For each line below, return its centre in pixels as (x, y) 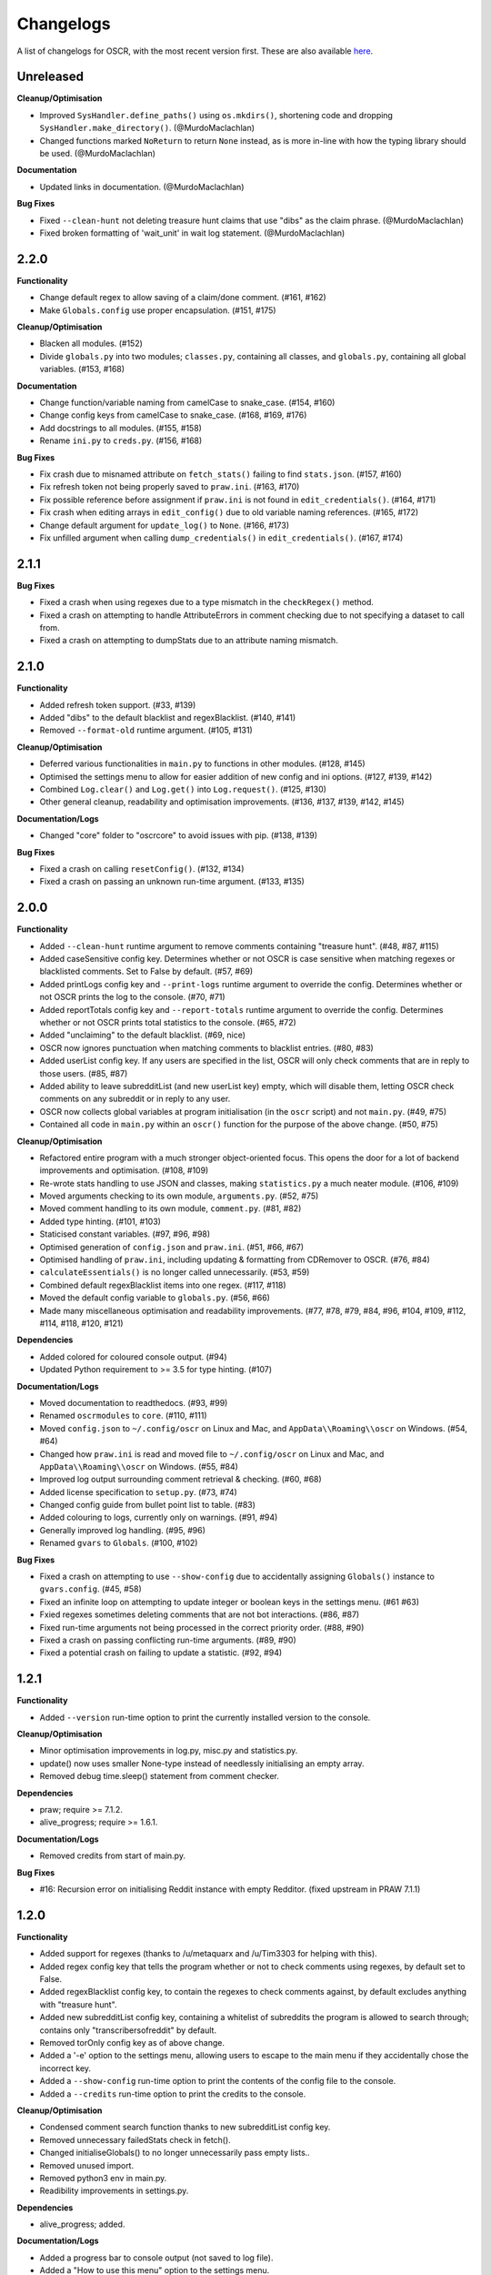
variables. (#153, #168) (82, 369)
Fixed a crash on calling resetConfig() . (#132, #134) (142, 868)
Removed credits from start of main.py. (113, 1855)
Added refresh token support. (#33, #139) (118, 704)
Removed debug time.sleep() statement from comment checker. (159, 1776)
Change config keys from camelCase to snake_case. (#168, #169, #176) (173, 415)
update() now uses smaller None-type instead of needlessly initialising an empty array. (202, 1763)
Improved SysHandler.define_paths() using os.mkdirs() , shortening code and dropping (216, 115)
